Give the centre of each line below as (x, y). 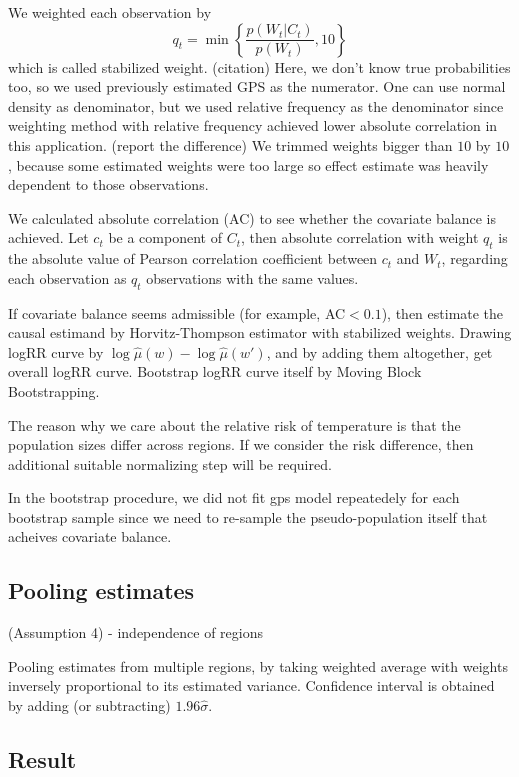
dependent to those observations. (108, 184)
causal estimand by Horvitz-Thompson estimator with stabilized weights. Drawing (260, 332)
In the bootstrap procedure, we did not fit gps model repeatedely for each (234, 497)
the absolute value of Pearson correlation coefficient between (193, 258)
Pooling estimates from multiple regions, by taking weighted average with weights (258, 665)
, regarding (474, 258)
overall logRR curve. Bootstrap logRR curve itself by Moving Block (215, 371)
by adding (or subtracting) (89, 705)
